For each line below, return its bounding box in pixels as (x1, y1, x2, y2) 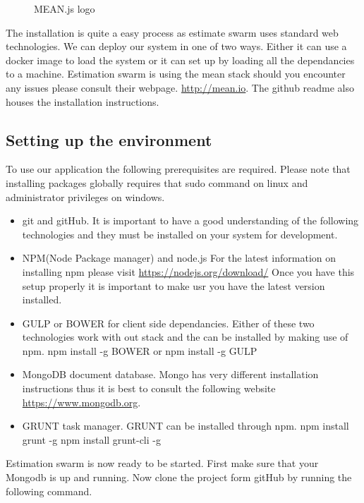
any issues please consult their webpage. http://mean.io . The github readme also (6, 80, 355, 95)
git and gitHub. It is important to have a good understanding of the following (22, 213, 359, 228)
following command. (6, 483, 92, 498)
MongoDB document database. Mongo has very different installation (22, 367, 319, 382)
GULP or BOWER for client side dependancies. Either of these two (22, 315, 315, 330)
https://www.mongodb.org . (22, 394, 141, 409)
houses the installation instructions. (6, 94, 159, 109)
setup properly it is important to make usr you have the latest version (22, 278, 325, 293)
